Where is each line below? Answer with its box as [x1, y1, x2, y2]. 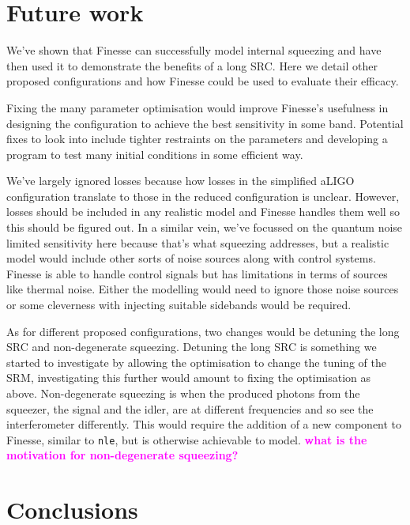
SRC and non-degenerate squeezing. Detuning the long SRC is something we [6, 338, 377, 355]
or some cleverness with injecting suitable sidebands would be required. [6, 296, 352, 313]
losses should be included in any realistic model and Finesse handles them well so [6, 203, 400, 220]
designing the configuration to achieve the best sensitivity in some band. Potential [6, 115, 404, 131]
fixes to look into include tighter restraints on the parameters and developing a [6, 130, 388, 147]
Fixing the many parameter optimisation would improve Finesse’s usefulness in [6, 99, 389, 115]
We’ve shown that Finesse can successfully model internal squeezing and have [6, 42, 382, 59]
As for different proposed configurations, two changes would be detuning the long [6, 323, 400, 339]
